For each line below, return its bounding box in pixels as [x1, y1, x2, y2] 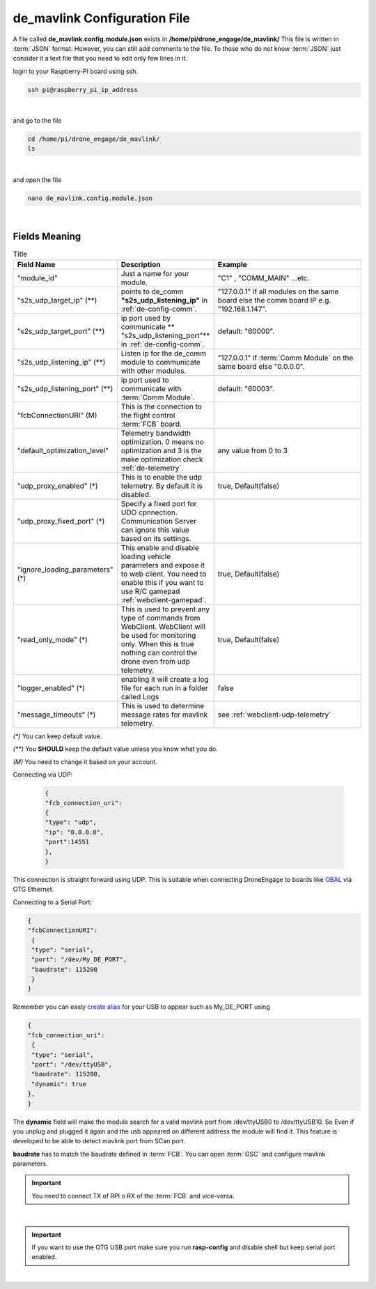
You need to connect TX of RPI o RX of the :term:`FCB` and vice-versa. [31, 1191, 235, 1200]
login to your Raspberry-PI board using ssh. [13, 67, 139, 75]
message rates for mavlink [120, 710, 208, 719]
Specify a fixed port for [120, 499, 197, 509]
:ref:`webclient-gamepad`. [120, 595, 207, 605]
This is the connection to [120, 402, 202, 411]
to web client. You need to [120, 569, 207, 579]
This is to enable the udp [120, 473, 202, 482]
